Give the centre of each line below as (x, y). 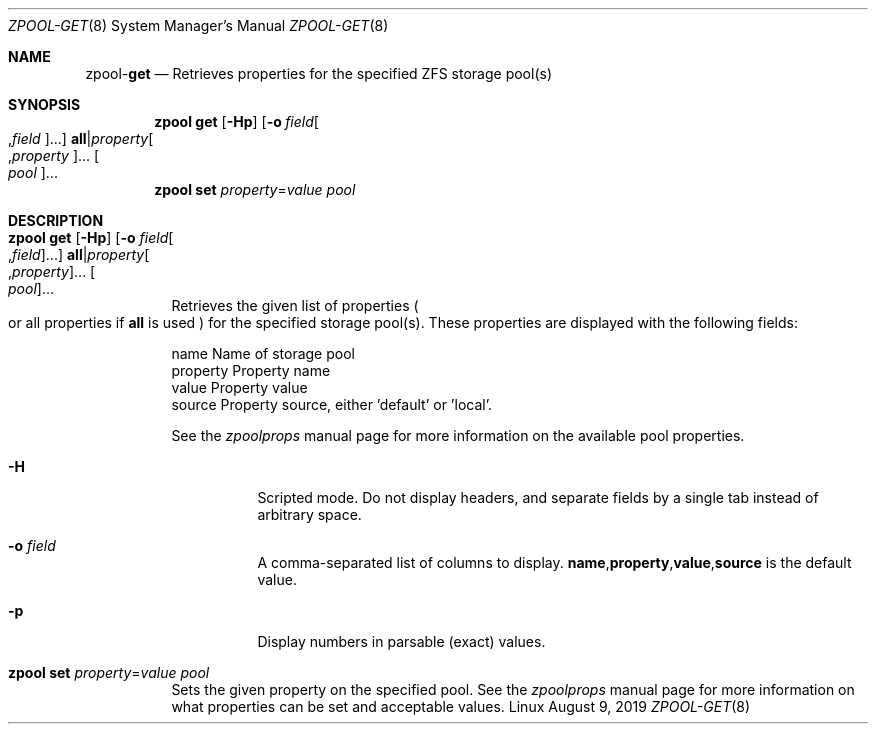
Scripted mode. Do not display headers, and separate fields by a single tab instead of (538, 497)
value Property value (239, 387)
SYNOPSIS (44, 104)
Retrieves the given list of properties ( (295, 305)
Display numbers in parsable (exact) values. (401, 641)
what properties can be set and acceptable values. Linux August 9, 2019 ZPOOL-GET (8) (461, 706)
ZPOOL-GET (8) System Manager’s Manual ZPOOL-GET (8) (198, 25)
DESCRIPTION (56, 220)
